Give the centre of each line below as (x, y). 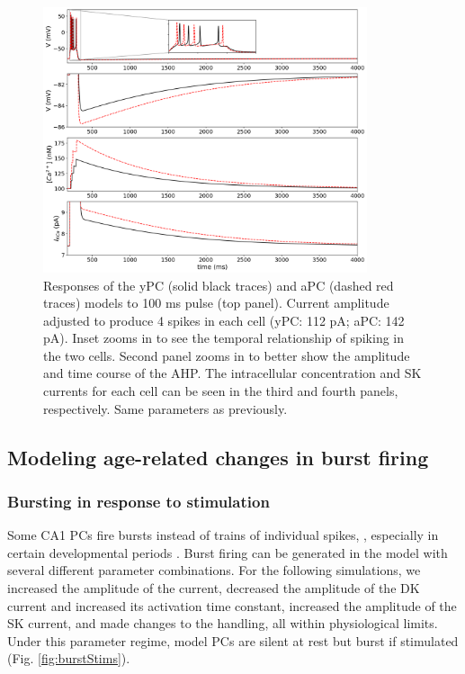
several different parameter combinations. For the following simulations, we (214, 570)
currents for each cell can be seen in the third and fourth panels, (221, 391)
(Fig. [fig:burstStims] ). (69, 658)
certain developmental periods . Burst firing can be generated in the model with (228, 552)
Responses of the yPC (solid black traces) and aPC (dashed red (219, 285)
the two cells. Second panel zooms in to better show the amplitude (227, 355)
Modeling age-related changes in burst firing (218, 457)
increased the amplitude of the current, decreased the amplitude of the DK (214, 588)
